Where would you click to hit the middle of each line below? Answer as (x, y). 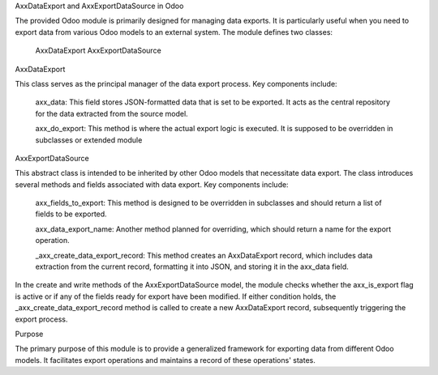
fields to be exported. (71, 214)
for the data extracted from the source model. (112, 113)
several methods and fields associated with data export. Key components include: (152, 184)
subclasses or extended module (89, 140)
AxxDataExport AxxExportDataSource (98, 51)
